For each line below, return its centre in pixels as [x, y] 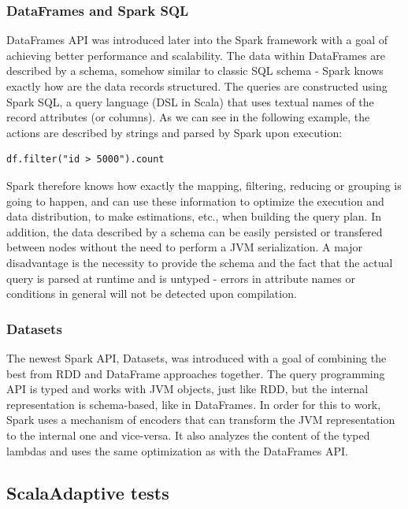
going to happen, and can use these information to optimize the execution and [195, 201]
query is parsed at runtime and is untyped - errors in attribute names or [181, 278]
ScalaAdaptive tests [88, 493]
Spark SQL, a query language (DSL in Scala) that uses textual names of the [190, 101]
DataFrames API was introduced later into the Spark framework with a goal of [197, 40]
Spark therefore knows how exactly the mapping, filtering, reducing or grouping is [204, 185]
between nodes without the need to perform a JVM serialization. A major [185, 247]
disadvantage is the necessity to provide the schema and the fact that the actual [200, 262]
